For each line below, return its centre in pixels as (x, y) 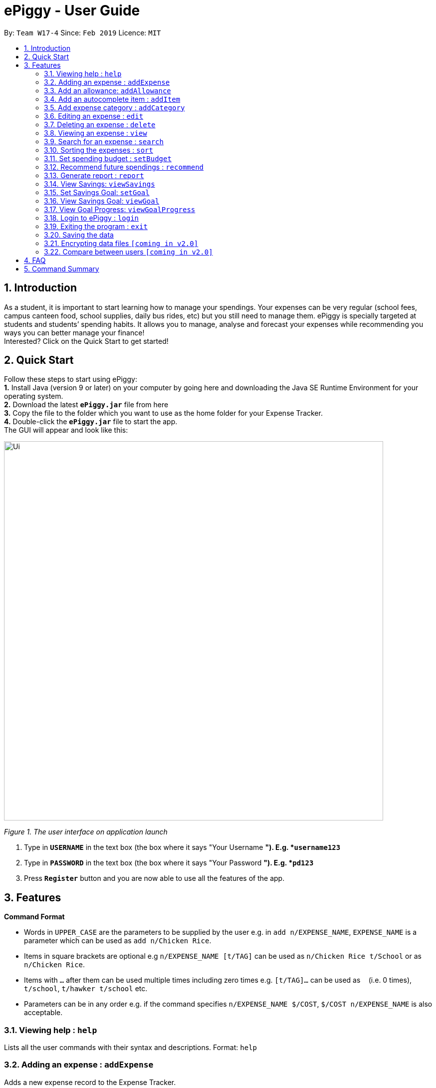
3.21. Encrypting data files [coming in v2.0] (121, 243)
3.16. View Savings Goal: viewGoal (102, 201)
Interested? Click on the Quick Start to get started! (86, 341)
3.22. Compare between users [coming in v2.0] (128, 252)
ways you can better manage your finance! (74, 332)
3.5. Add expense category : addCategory (114, 107)
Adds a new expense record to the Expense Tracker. (90, 1082)
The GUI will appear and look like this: (66, 430)
